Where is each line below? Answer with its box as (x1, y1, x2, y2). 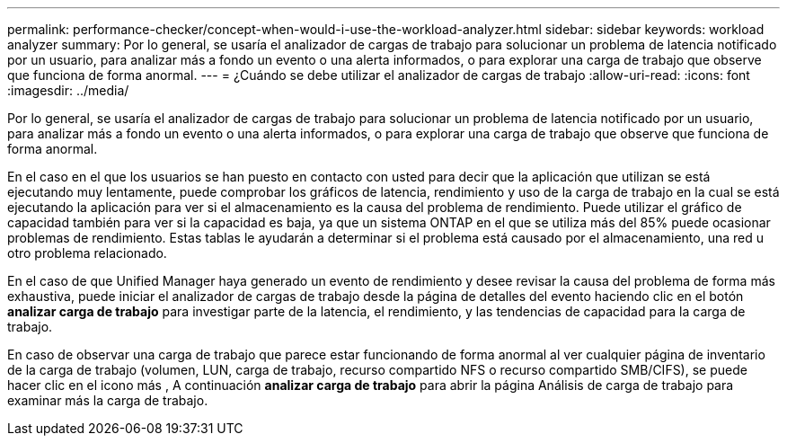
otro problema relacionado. (7, 245, 167, 261)
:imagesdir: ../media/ (7, 83, 129, 98)
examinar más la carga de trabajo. (7, 393, 208, 408)
